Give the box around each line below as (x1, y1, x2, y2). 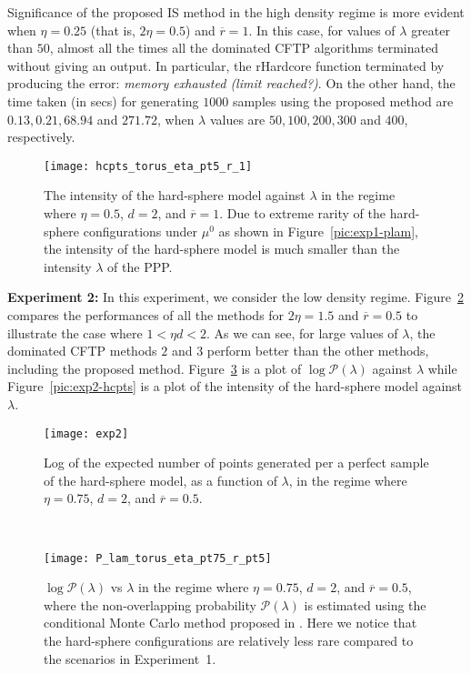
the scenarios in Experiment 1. (44, 649, 216, 668)
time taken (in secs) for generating (7, 91, 199, 110)
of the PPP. (107, 257, 173, 276)
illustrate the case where (7, 323, 143, 342)
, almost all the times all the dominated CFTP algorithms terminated (49, 38, 438, 57)
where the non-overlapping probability (44, 595, 256, 614)
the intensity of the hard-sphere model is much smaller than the (44, 239, 400, 258)
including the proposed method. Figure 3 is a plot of (7, 358, 302, 377)
